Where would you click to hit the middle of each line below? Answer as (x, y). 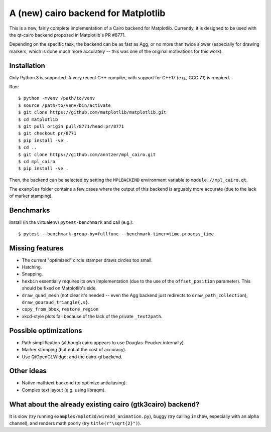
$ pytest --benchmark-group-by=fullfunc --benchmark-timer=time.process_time (116, 234)
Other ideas (28, 371)
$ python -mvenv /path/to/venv (57, 98)
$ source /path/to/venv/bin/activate (65, 105)
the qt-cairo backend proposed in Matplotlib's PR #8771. (67, 35)
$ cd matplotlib (38, 119)
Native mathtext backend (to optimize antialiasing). (75, 383)
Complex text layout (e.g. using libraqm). (64, 390)
